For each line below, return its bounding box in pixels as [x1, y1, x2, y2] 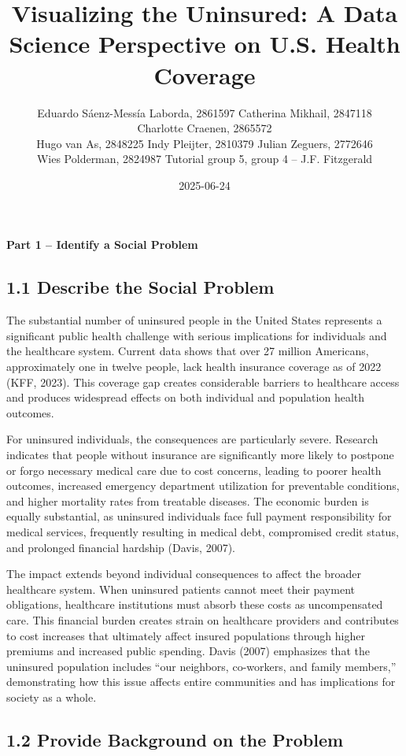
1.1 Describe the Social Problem [6, 275, 275, 299]
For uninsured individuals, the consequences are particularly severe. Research [6, 431, 378, 447]
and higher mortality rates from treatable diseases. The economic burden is [6, 492, 369, 509]
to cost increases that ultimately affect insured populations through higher [6, 627, 365, 643]
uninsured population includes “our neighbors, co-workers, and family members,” [6, 658, 397, 674]
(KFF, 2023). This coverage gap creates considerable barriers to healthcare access [6, 373, 400, 390]
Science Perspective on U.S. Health [9, 28, 400, 60]
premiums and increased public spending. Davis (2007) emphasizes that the [6, 643, 370, 659]
